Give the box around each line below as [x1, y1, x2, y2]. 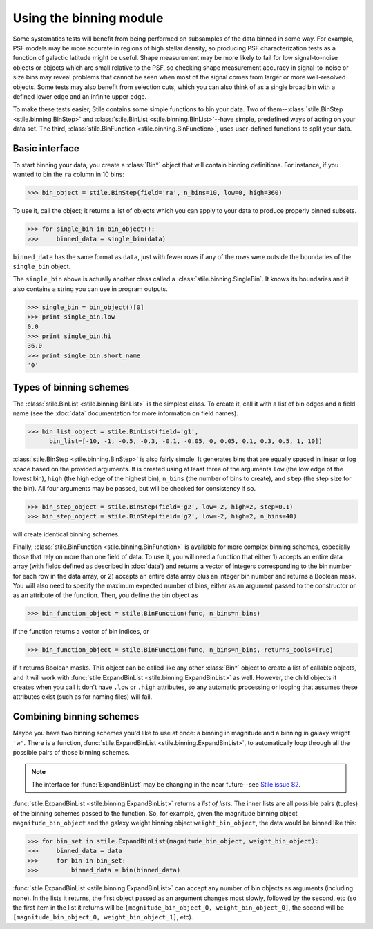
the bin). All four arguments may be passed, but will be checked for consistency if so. [12, 484, 256, 492]
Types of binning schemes [12, 381, 130, 393]
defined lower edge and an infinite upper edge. [12, 92, 147, 100]
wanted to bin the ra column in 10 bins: [12, 170, 124, 179]
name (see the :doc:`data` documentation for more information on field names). [12, 409, 238, 417]
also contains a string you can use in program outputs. [12, 284, 169, 293]
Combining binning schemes [12, 711, 140, 722]
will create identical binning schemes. [12, 529, 120, 538]
